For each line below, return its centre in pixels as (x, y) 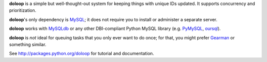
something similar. (28, 44)
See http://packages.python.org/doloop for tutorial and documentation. (82, 54)
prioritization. (23, 10)
